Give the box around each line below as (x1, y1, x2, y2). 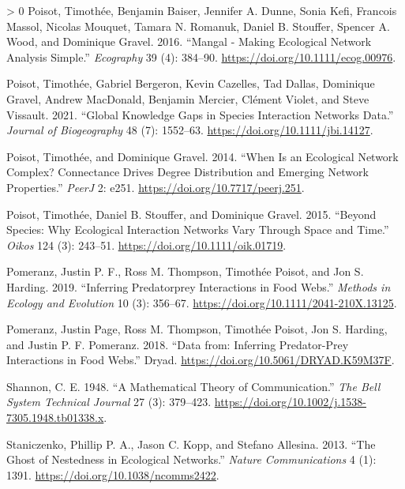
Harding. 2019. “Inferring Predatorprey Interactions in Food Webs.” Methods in (6, 278, 391, 295)
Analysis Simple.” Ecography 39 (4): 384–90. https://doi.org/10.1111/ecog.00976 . (6, 48, 396, 65)
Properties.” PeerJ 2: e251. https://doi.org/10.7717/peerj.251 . (6, 179, 305, 195)
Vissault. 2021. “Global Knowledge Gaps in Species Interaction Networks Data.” (6, 106, 394, 122)
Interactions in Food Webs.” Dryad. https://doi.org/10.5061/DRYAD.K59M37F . (6, 352, 395, 368)
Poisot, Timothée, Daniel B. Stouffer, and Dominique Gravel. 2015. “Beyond (6, 205, 377, 222)
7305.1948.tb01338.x (6, 409, 104, 426)
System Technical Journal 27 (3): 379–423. (6, 393, 212, 410)
